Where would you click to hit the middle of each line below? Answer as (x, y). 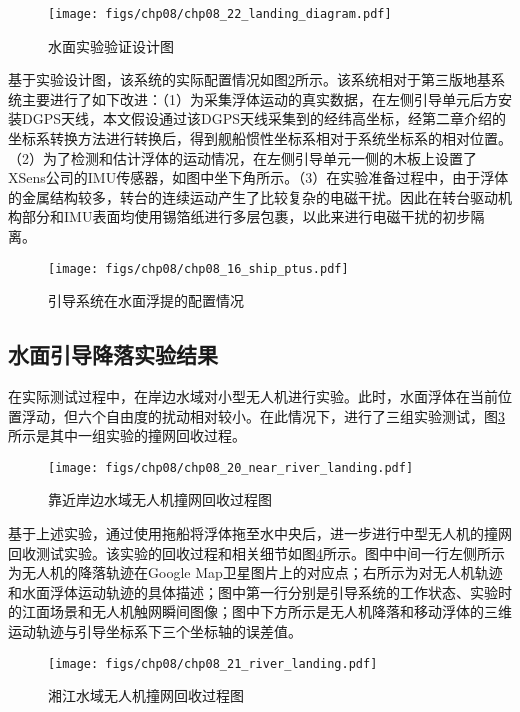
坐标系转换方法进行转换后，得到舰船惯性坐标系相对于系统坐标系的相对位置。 (260, 138)
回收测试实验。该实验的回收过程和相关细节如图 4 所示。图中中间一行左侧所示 (256, 552)
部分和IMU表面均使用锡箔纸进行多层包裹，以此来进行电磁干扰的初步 (246, 216)
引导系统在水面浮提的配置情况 (146, 300)
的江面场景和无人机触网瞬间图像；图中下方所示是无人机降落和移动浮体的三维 (260, 611)
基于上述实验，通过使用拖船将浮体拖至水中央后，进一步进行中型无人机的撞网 (260, 533)
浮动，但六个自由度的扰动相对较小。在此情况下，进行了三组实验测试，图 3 (263, 415)
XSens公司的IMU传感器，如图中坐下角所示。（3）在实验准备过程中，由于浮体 (258, 177)
